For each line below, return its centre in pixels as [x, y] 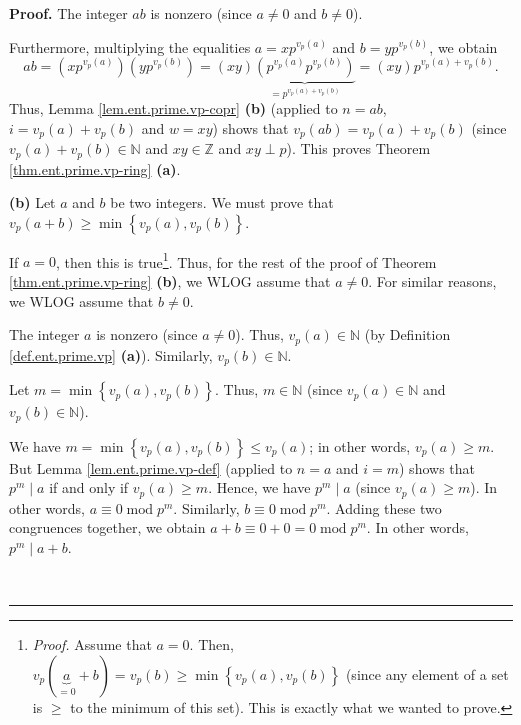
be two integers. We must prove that [222, 202]
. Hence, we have [259, 487]
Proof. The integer [68, 13]
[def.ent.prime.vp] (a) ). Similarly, [111, 354]
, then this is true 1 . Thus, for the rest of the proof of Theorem [246, 260]
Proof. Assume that [92, 644]
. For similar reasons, [432, 281]
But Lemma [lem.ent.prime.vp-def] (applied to [151, 467]
